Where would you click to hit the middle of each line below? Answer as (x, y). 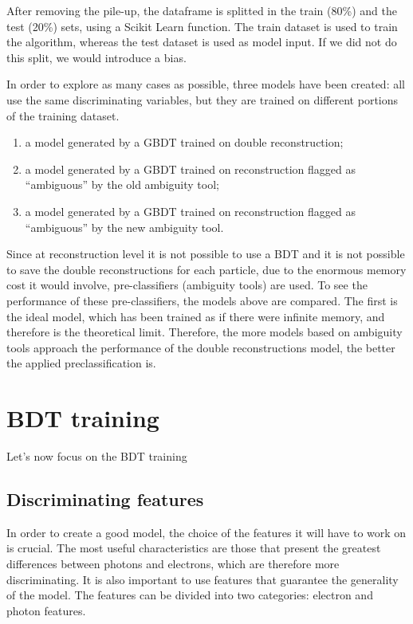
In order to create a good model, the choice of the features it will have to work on (206, 532)
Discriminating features (105, 498)
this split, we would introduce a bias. (96, 57)
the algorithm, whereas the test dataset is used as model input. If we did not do (202, 42)
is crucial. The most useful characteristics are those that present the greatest (194, 548)
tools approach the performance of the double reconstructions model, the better (201, 347)
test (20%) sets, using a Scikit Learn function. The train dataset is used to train (202, 26)
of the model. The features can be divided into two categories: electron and (190, 595)
